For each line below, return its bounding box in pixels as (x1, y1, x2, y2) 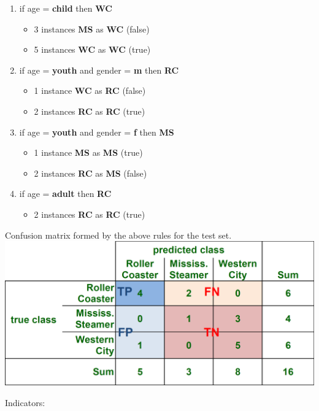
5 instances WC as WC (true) (34, 43, 151, 56)
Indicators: (5, 396, 45, 409)
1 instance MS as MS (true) (34, 146, 143, 159)
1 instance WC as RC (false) (34, 84, 146, 97)
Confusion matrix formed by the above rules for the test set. (5, 228, 232, 241)
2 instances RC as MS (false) (34, 166, 147, 179)
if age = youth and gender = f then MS (19, 125, 174, 138)
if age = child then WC (19, 2, 113, 14)
